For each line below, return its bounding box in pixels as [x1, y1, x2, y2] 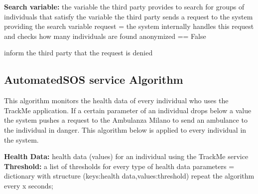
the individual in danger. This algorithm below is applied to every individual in [4, 124, 247, 135]
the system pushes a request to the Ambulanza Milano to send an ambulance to [4, 115, 248, 125]
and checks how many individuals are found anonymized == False [4, 30, 206, 41]
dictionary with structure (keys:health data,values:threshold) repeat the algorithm [4, 171, 255, 181]
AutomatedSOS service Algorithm [4, 72, 183, 87]
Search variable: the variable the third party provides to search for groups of [4, 1, 245, 11]
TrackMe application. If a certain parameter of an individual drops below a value [4, 105, 252, 115]
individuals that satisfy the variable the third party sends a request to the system [4, 11, 253, 21]
